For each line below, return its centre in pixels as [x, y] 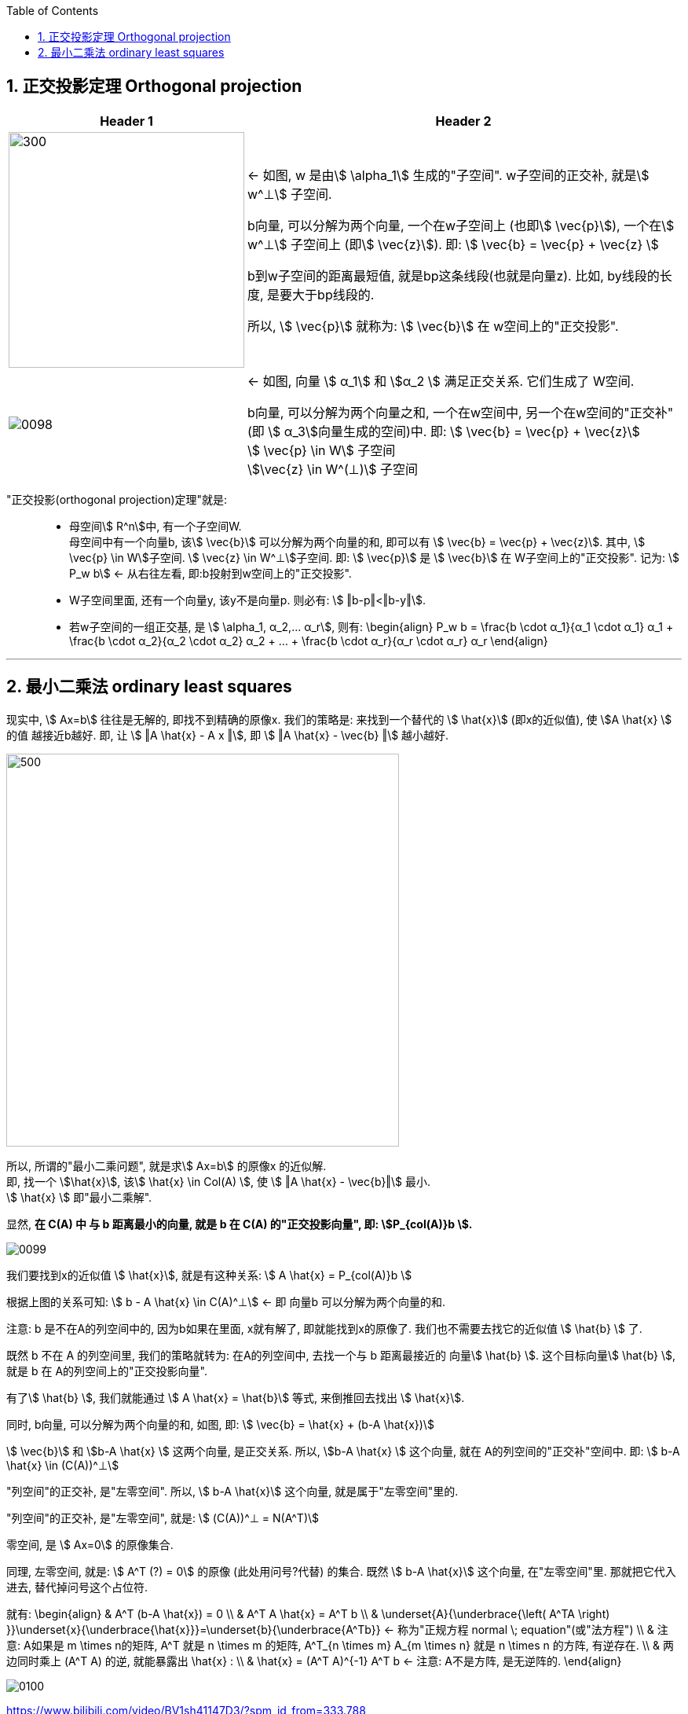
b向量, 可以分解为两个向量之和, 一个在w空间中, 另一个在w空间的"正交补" [461, 412]
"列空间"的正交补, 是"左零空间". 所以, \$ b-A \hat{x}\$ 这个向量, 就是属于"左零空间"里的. [232, 1491]
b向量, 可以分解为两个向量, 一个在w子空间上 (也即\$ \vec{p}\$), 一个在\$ [461, 225]
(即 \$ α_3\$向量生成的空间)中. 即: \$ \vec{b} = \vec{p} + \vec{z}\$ [444, 431]
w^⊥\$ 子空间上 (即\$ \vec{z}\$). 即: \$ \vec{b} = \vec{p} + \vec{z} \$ [453, 244]
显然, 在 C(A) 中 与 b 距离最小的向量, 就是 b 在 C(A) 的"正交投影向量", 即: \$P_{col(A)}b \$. [240, 1224]
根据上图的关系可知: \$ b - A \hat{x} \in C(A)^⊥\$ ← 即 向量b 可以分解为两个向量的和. [226, 1301]
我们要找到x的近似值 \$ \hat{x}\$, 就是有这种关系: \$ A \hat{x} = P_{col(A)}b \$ [209, 1275]
